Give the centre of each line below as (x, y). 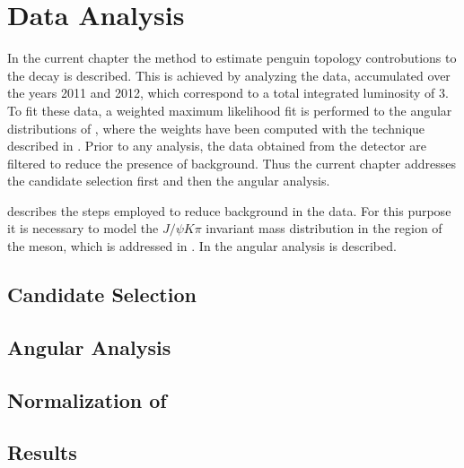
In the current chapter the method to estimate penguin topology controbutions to (232, 58)
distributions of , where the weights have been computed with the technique (216, 128)
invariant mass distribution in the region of (324, 228)
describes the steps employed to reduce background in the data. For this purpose (229, 210)
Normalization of (87, 399)
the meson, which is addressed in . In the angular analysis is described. (202, 246)
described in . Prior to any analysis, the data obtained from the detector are (217, 146)
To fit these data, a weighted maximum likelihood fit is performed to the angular (230, 110)
